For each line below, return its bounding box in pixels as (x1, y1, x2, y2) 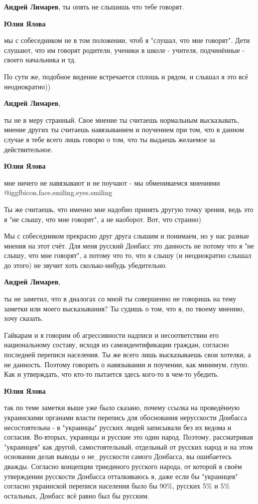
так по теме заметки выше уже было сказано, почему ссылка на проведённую (4, 402, 240, 413)
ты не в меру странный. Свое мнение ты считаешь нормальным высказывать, (4, 114, 239, 125)
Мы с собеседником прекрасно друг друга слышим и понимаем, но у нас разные (4, 231, 249, 241)
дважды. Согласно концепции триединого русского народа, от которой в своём (4, 461, 242, 471)
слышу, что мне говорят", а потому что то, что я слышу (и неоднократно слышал (4, 250, 252, 260)
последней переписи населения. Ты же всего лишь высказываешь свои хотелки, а (4, 349, 251, 360)
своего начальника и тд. (4, 54, 76, 65)
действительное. (4, 144, 53, 154)
